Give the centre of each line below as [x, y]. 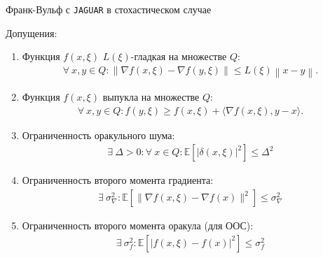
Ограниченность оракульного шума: [98, 135]
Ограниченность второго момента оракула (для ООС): [138, 225]
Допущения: [32, 33]
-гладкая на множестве [179, 56]
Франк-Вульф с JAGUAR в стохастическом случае [109, 9]
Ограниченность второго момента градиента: [118, 180]
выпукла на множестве [151, 97]
